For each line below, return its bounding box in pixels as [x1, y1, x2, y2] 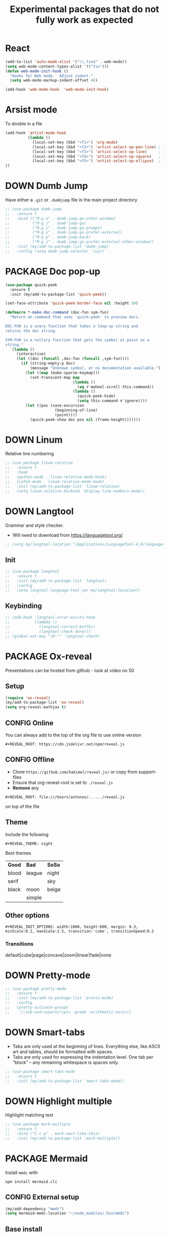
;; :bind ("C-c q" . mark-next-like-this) [5, 1131, 100, 1136]
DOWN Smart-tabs [5, 1026, 86, 1038]
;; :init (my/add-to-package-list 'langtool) [5, 578, 107, 583]
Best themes [5, 850, 32, 856]
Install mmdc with [5, 1170, 38, 1176]
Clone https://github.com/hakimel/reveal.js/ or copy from [12, 769, 137, 775]
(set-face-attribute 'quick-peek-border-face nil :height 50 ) [5, 301, 138, 306]
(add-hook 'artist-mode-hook [5, 130, 66, 135]
